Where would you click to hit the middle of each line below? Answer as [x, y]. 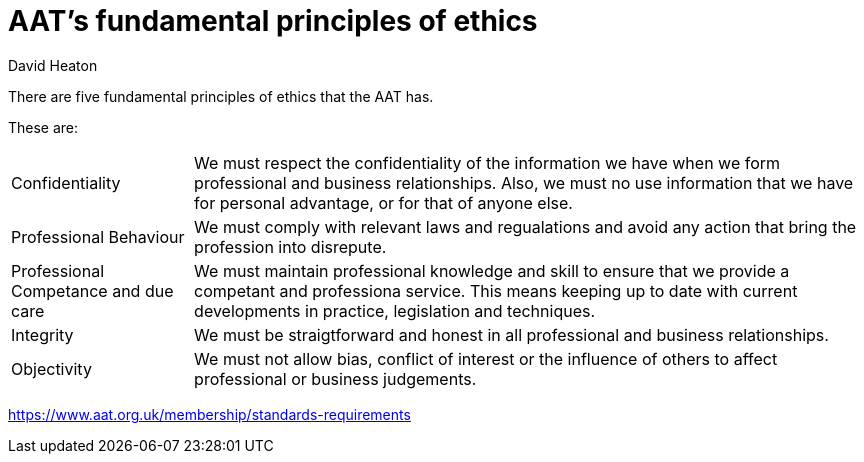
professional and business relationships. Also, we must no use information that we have [524, 182]
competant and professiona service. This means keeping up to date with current [496, 290]
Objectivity [51, 368]
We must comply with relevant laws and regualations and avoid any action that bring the [525, 226]
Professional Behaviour [98, 236]
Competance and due [92, 290]
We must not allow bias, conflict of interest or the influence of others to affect [486, 358]
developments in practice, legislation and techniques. [395, 310]
